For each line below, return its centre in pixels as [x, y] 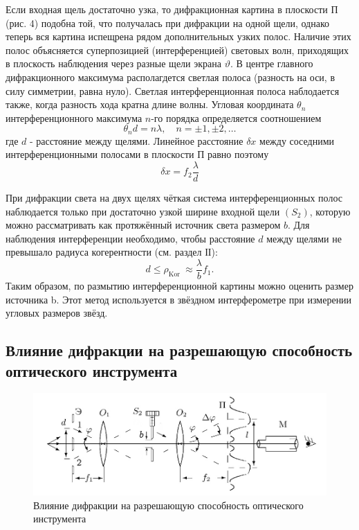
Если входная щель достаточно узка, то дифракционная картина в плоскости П [172, 9]
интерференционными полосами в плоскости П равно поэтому [137, 154]
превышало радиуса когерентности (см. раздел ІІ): [112, 252]
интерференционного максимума [74, 117]
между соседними [297, 140]
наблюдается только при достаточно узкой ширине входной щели [143, 211]
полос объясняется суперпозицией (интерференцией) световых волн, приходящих [177, 50]
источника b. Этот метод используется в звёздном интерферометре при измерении [179, 299]
